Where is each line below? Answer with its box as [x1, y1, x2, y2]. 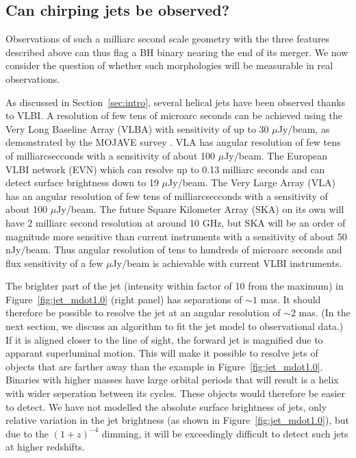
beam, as [292, 121, 330, 136]
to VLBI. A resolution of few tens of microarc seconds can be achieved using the [5, 108, 342, 123]
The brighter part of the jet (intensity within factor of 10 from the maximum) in [5, 279, 344, 293]
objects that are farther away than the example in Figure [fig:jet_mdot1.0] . [5, 359, 323, 373]
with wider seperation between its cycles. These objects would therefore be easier [5, 386, 346, 400]
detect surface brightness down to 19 [5, 175, 159, 190]
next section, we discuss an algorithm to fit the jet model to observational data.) [5, 319, 344, 333]
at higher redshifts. [5, 440, 85, 454]
